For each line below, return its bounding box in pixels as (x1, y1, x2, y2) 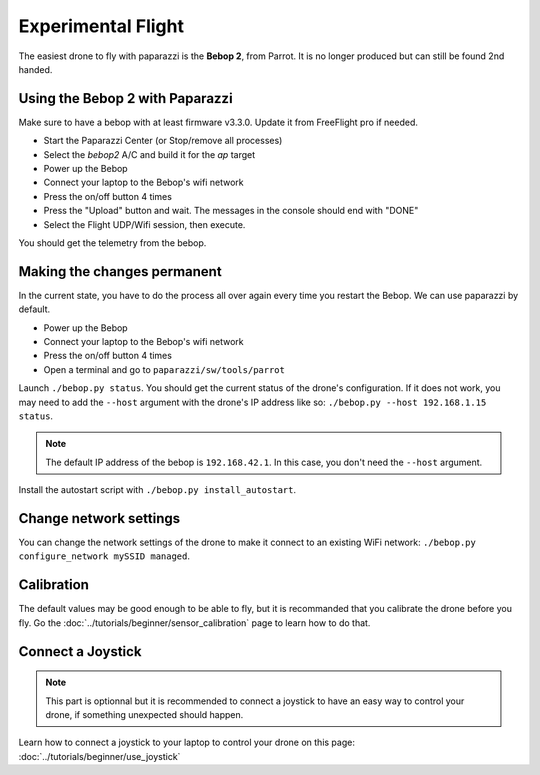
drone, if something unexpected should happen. (45, 708, 244, 720)
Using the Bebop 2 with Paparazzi (18, 90, 234, 107)
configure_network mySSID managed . (18, 550, 190, 562)
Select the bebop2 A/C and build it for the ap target (43, 148, 256, 160)
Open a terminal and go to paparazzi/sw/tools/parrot (43, 363, 285, 375)
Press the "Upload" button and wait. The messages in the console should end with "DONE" (43, 205, 419, 217)
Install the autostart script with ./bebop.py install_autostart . (18, 484, 297, 496)
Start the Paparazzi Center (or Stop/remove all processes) (43, 135, 283, 147)
